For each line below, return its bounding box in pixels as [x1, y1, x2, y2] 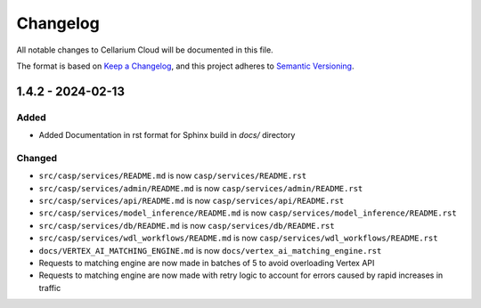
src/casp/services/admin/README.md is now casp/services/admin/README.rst [38, 182, 363, 193]
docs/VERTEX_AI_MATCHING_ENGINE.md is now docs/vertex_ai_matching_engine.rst [38, 245, 382, 255]
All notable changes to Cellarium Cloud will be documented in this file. [16, 45, 273, 55]
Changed [16, 151, 58, 164]
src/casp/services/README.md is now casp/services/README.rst [38, 170, 307, 182]
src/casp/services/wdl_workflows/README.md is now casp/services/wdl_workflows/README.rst [38, 232, 438, 244]
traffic [38, 282, 61, 293]
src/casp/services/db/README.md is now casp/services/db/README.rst [38, 220, 335, 231]
